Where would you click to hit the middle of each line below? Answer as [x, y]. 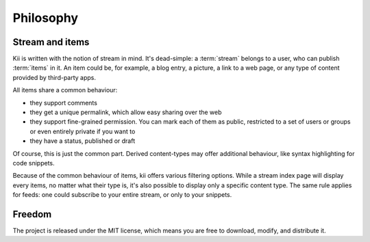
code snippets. [34, 163]
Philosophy [46, 18]
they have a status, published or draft [83, 141]
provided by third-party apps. [54, 77]
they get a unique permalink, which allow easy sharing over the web [126, 112]
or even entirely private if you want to [83, 131]
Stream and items [51, 42]
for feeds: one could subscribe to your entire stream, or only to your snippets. [122, 195]
